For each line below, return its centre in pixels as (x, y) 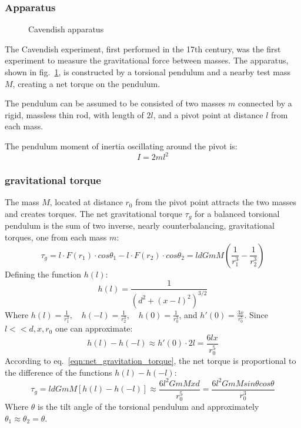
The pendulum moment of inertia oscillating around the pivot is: (121, 146)
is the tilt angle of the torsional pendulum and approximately (148, 406)
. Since (256, 314)
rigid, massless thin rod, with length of (74, 114)
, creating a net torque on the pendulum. (86, 83)
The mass (22, 202)
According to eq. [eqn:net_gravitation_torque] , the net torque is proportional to (150, 361)
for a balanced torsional (237, 213)
